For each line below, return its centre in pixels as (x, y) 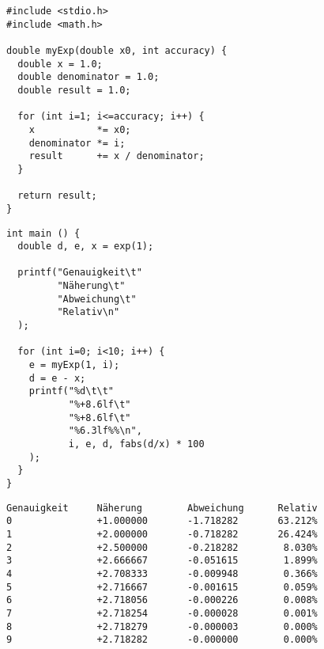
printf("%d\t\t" (72, 391)
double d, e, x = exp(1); (86, 247)
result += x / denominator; (117, 156)
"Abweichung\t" (97, 299)
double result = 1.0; (74, 90)
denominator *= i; (77, 143)
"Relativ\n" (89, 312)
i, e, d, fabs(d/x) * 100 (136, 444)
